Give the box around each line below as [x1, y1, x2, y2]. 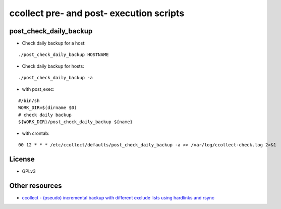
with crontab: [22, 130, 50, 136]
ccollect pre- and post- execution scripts [9, 8, 185, 19]
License [9, 154, 35, 164]
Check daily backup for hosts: [22, 63, 84, 69]
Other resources [9, 181, 62, 190]
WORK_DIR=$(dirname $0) [18, 105, 77, 111]
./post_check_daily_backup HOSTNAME [18, 52, 109, 58]
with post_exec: [22, 86, 55, 92]
